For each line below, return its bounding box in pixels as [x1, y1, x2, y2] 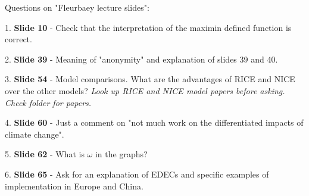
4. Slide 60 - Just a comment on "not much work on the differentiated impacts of [5, 116, 304, 129]
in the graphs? [95, 148, 148, 160]
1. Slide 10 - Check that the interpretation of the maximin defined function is [5, 21, 292, 33]
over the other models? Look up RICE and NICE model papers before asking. [5, 84, 285, 97]
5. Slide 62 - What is [5, 148, 85, 160]
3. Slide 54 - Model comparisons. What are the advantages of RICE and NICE [5, 73, 295, 85]
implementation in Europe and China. [5, 179, 143, 192]
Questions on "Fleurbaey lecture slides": [5, 1, 149, 13]
